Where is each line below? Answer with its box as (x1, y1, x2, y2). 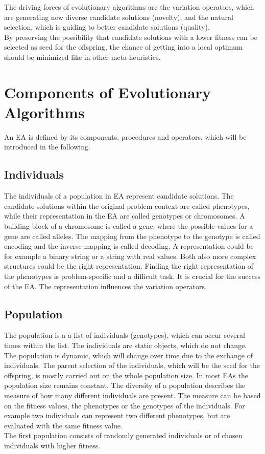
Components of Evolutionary (4, 81, 211, 102)
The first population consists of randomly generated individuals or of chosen (4, 430, 243, 441)
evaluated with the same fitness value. (4, 420, 123, 430)
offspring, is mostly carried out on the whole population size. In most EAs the (4, 370, 248, 380)
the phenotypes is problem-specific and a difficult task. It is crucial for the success (4, 271, 260, 282)
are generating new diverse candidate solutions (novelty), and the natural (4, 11, 233, 22)
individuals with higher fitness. (4, 440, 101, 450)
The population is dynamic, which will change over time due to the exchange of (4, 350, 253, 360)
